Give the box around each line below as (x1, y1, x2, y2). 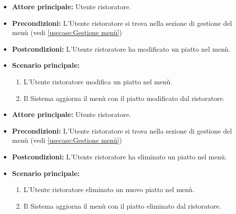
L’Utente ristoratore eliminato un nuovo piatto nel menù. (23, 184, 195, 195)
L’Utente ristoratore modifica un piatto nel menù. (23, 76, 173, 86)
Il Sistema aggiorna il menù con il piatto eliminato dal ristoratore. (23, 200, 221, 211)
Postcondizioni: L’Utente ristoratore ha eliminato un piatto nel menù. (12, 151, 227, 161)
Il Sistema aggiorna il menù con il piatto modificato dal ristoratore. (23, 93, 225, 103)
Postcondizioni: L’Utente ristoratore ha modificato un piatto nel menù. (12, 43, 231, 54)
